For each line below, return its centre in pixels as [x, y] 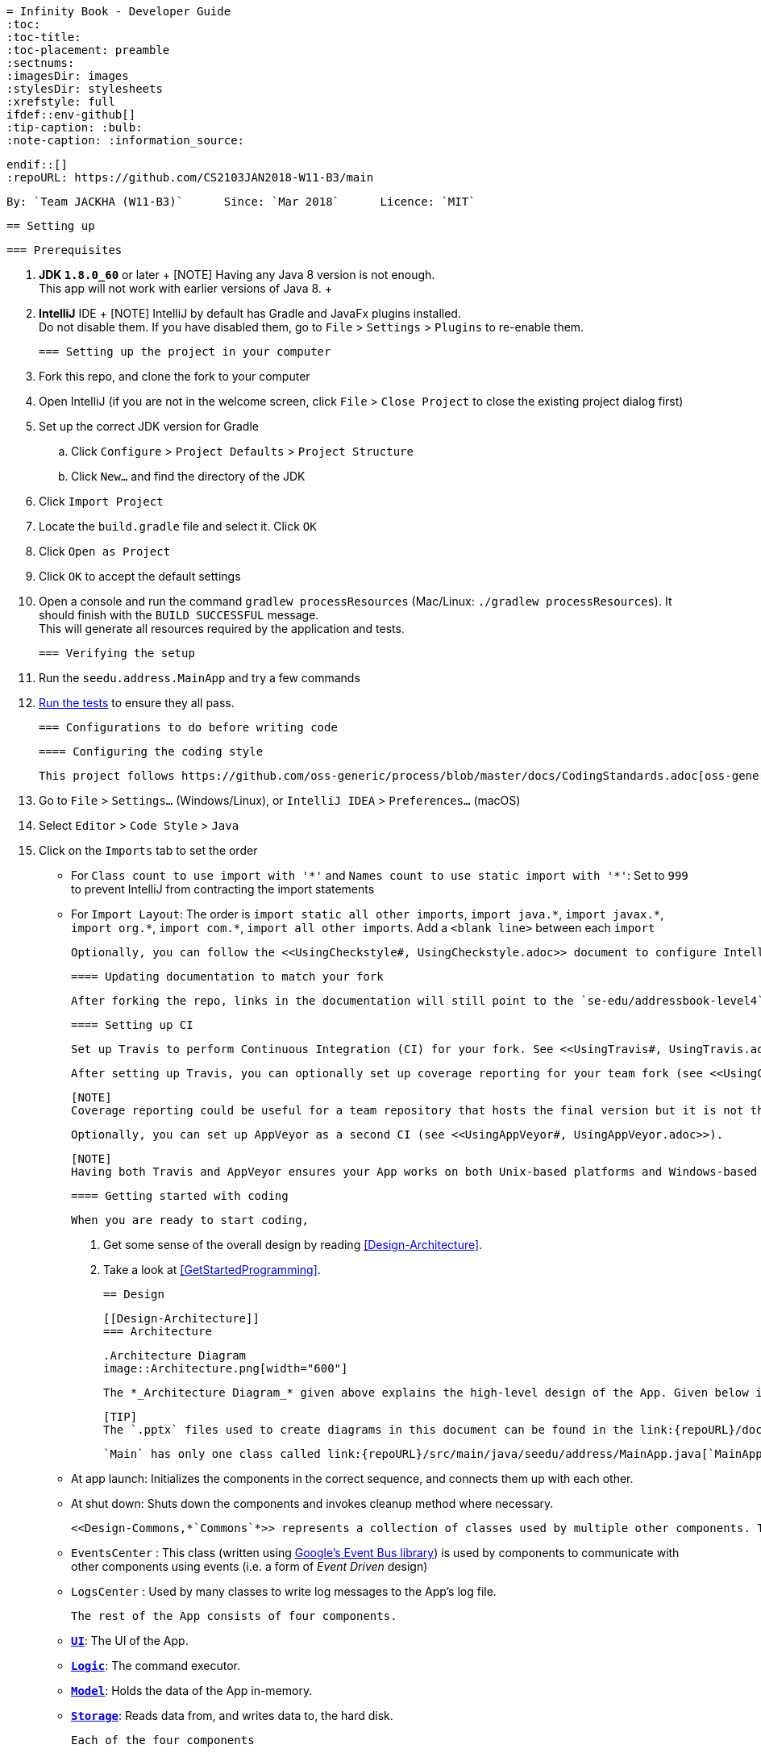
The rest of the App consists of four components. [234, 1616]
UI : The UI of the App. [130, 1641]
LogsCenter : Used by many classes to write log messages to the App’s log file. [284, 1591]
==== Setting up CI [132, 1025]
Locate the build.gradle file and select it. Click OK [178, 526]
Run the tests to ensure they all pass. [137, 703]
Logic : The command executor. [156, 1666]
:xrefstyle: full [61, 102]
